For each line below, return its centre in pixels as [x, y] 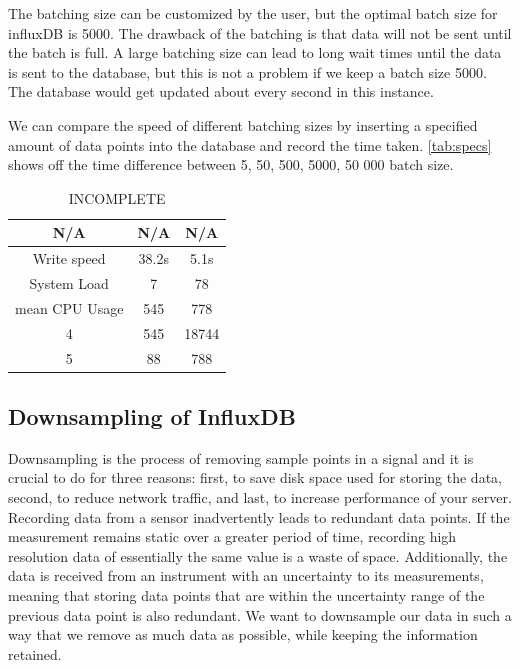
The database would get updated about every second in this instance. [221, 91]
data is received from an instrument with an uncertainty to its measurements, [246, 575]
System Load [69, 283]
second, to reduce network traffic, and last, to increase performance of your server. [260, 497]
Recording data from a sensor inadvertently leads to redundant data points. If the [259, 516]
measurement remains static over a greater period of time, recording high [232, 536]
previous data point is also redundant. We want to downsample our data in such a [260, 614]
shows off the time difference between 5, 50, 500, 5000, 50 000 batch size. [231, 164]
